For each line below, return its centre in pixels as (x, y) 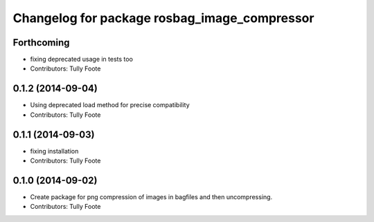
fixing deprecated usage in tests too (81, 59)
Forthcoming (41, 43)
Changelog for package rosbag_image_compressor (163, 18)
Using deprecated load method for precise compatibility (110, 105)
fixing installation (54, 151)
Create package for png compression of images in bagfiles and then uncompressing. (151, 196)
